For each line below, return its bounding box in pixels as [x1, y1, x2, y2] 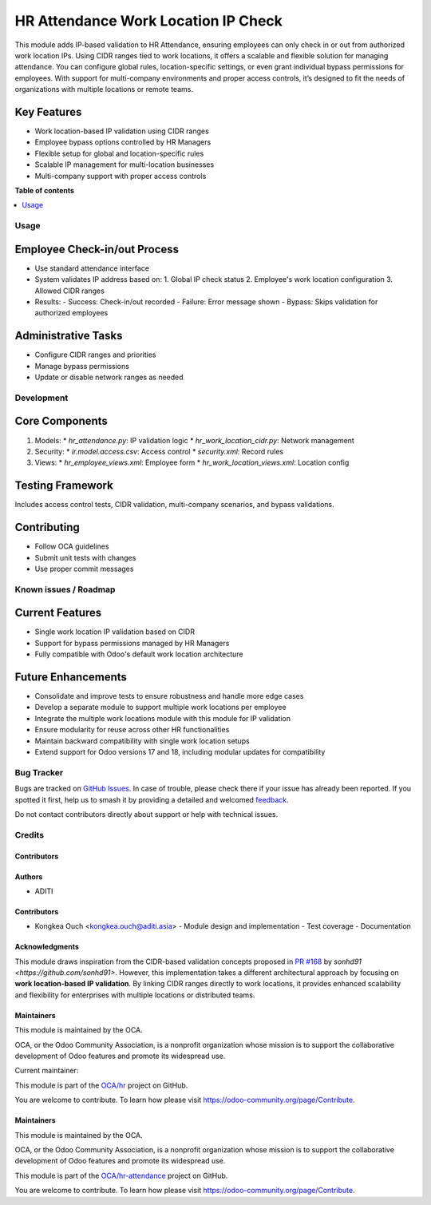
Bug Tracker [14, 767, 64, 778]
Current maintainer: [14, 1066, 79, 1076]
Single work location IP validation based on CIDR [34, 627, 196, 636]
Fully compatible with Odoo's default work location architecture [34, 649, 243, 659]
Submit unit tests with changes [34, 553, 136, 562]
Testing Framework [14, 479, 113, 493]
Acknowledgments [14, 942, 80, 952]
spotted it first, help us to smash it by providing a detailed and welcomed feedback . [14, 795, 289, 804]
